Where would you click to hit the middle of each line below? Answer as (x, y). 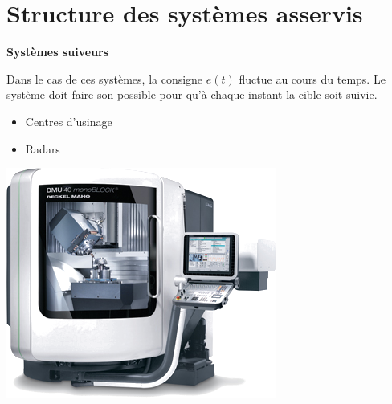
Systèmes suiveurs (58, 52)
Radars (43, 148)
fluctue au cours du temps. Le (312, 78)
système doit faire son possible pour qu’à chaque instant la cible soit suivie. (192, 94)
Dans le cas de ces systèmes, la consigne (105, 78)
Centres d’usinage (69, 121)
